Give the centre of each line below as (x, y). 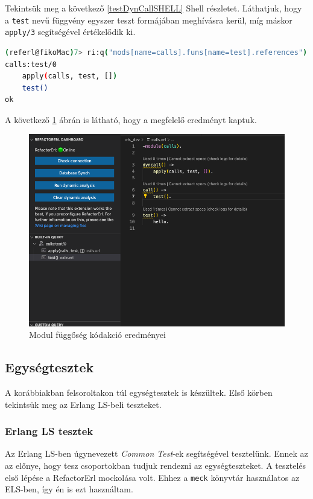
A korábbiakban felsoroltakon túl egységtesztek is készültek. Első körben (139, 392)
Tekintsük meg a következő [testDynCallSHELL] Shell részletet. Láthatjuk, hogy (153, 8)
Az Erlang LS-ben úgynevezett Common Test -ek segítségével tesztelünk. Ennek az (156, 453)
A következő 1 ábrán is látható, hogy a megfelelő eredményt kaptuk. (131, 119)
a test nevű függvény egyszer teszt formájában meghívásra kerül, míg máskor (149, 20)
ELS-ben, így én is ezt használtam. (69, 489)
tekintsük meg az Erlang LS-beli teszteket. (83, 404)
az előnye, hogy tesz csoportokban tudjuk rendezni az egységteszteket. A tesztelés (156, 465)
